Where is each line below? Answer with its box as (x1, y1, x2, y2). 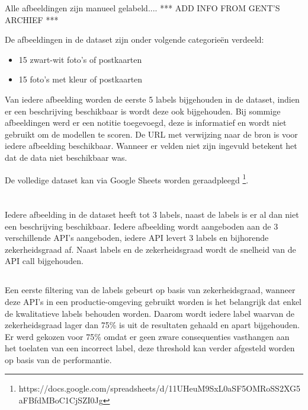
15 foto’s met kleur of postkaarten (18, 73, 143, 85)
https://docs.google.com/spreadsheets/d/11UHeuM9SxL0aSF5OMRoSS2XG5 (18, 382, 300, 395)
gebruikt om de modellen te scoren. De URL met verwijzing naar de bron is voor (5, 128, 298, 140)
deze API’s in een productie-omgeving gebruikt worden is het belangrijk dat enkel (5, 295, 302, 307)
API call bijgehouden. (5, 255, 84, 267)
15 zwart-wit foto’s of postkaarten (18, 53, 142, 65)
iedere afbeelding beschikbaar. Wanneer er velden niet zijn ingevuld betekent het (5, 139, 297, 152)
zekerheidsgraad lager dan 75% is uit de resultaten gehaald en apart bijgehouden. (5, 319, 300, 331)
